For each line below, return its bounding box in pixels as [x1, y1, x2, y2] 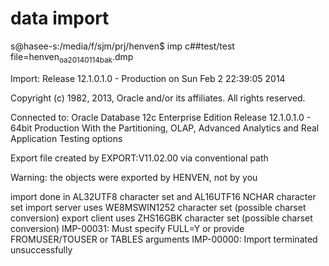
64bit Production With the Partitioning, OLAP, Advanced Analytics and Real [10, 122, 320, 134]
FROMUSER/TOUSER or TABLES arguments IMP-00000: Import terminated [10, 233, 318, 245]
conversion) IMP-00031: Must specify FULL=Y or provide [10, 222, 245, 234]
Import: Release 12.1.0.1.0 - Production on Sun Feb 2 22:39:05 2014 [10, 72, 286, 84]
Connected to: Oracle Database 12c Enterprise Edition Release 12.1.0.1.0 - [10, 111, 312, 123]
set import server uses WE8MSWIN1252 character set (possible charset [10, 201, 307, 213]
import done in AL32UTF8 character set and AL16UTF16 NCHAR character [10, 190, 317, 202]
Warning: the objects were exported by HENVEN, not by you [10, 171, 258, 183]
